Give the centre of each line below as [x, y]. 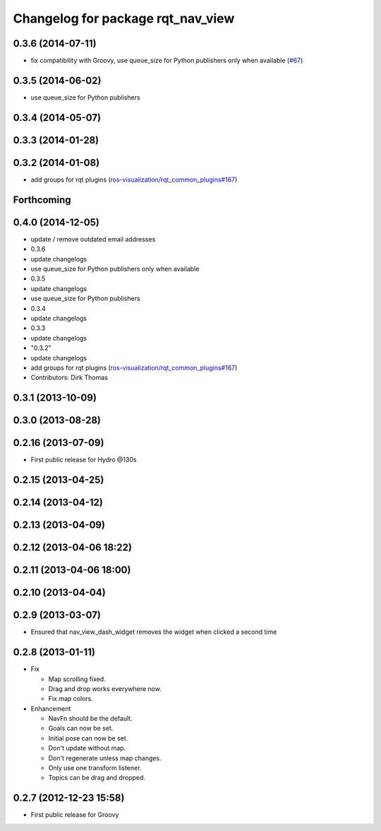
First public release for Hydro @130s [84, 460]
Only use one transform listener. [95, 768]
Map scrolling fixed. [77, 679]
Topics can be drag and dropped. [97, 778]
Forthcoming [42, 200]
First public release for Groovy [75, 815]
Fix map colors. [71, 699]
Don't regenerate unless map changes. [105, 758]
